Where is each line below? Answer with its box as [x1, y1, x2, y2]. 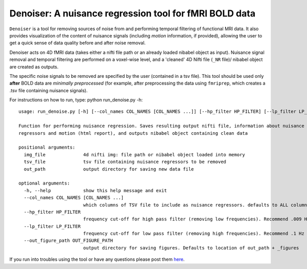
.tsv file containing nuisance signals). [9, 87, 88, 93]
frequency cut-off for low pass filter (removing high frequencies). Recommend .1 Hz [83, 231, 304, 237]
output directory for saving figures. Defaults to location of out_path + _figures [83, 245, 299, 251]
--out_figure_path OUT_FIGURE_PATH [24, 238, 114, 243]
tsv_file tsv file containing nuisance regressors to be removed [24, 159, 227, 165]
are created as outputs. [9, 64, 59, 70]
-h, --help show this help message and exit [24, 188, 167, 193]
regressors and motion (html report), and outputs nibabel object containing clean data [18, 130, 248, 136]
